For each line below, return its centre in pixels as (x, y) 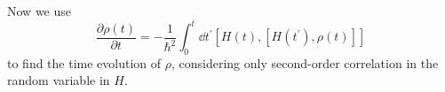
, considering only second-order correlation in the (305, 62)
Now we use (39, 11)
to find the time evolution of (84, 62)
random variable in (59, 80)
